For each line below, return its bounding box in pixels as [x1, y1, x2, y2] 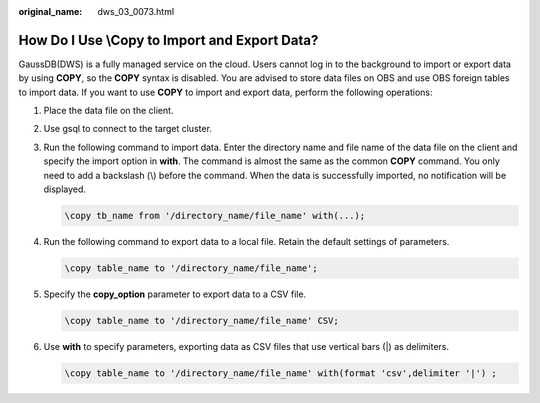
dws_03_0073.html [97, 6, 175, 17]
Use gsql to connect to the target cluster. [43, 123, 212, 135]
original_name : [18, 6, 83, 17]
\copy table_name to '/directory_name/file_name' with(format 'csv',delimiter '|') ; [64, 367, 497, 379]
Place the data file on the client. [43, 105, 174, 117]
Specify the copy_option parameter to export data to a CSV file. [43, 288, 307, 300]
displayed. [43, 183, 87, 195]
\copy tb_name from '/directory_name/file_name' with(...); [64, 210, 366, 222]
